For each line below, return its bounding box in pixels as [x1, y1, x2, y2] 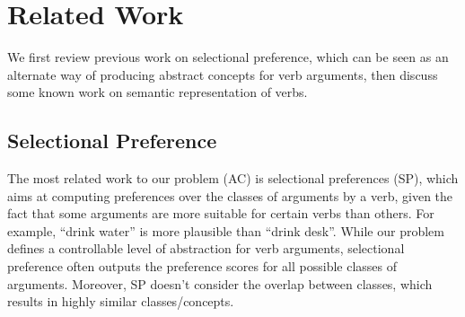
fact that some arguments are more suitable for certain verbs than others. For [7, 204, 434, 223]
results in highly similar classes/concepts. [7, 292, 234, 311]
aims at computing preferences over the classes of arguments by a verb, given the [7, 186, 453, 205]
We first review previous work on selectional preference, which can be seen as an [7, 48, 449, 66]
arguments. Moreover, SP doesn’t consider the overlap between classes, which [7, 274, 433, 293]
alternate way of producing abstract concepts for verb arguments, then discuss [7, 65, 438, 84]
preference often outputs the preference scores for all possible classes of [7, 257, 398, 276]
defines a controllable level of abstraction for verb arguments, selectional [7, 239, 405, 258]
